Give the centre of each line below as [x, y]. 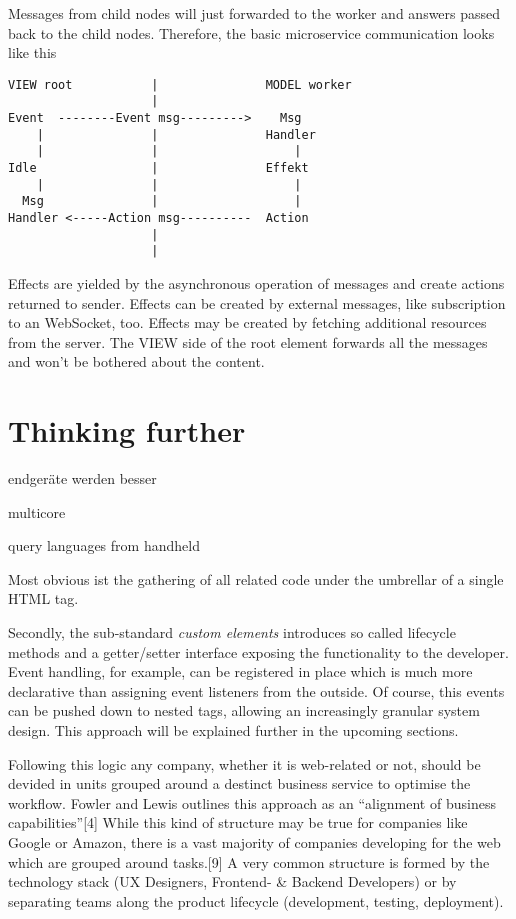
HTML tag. [43, 598]
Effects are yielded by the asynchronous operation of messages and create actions [256, 283]
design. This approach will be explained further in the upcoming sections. [233, 730]
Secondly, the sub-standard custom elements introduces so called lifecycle [232, 632]
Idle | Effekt [158, 168]
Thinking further [127, 430]
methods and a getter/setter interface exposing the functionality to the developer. [258, 651]
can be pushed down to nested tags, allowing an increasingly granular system [244, 710]
